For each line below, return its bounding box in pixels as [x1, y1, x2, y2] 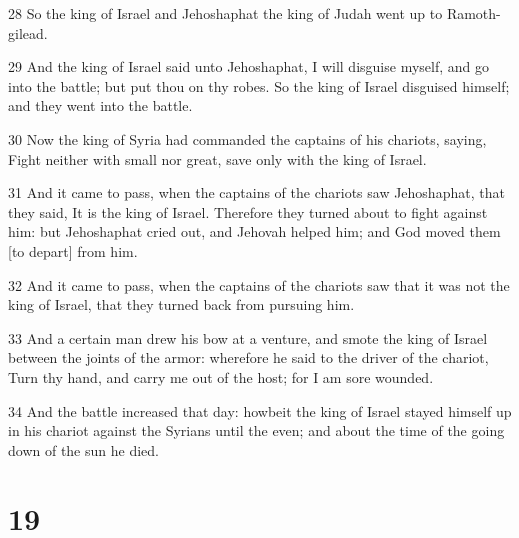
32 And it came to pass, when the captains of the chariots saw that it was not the [8, 274, 510, 295]
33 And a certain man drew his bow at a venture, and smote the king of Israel [8, 327, 488, 348]
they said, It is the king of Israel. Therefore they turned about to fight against [8, 201, 488, 222]
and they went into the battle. [8, 95, 193, 116]
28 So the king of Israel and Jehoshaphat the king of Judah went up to [8, 3, 443, 23]
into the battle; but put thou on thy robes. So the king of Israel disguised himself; [8, 75, 510, 96]
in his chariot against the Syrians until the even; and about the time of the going [8, 420, 505, 441]
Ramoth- [446, 3, 501, 23]
